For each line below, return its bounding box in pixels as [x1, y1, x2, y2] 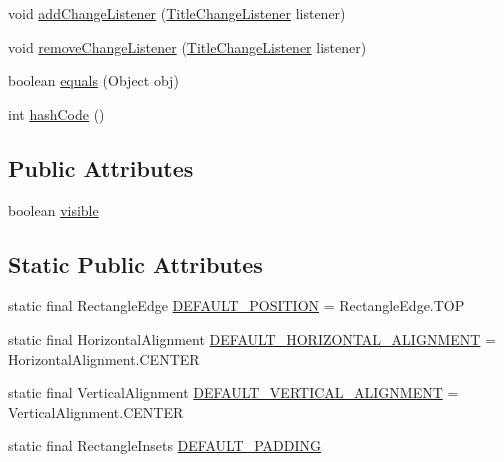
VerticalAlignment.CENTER [8, 401, 184, 422]
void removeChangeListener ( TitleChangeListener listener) [8, 36, 367, 57]
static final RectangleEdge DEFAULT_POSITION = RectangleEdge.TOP [8, 295, 465, 316]
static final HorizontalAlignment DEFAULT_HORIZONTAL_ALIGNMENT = [8, 328, 496, 349]
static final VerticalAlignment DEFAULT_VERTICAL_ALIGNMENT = [8, 382, 459, 403]
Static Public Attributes [8, 248, 263, 279]
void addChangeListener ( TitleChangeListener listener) [8, 3, 346, 23]
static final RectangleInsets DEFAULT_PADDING [8, 435, 322, 456]
